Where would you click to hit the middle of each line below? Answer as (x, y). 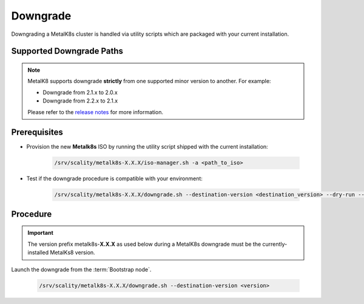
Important (41, 233)
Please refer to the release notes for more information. (96, 112)
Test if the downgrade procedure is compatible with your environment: (115, 178)
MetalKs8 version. (72, 252)
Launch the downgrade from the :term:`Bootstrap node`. (81, 269)
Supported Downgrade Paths (67, 51)
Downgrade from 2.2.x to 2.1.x (80, 101)
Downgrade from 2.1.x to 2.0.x (80, 92)
